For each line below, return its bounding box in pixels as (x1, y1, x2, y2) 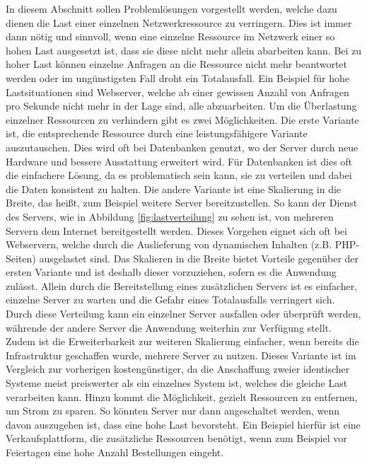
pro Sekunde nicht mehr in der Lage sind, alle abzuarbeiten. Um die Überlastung (6, 98, 357, 113)
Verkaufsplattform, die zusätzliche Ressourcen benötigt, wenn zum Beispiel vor (6, 431, 347, 446)
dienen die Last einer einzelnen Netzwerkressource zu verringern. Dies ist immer (6, 15, 352, 30)
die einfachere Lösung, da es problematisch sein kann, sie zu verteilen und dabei (6, 168, 352, 182)
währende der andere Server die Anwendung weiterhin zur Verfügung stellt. (6, 320, 332, 335)
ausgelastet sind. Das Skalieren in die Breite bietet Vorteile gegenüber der (39, 250, 359, 265)
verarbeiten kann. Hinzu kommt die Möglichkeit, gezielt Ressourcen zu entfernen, (6, 389, 358, 404)
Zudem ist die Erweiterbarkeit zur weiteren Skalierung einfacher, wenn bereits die (6, 334, 359, 349)
